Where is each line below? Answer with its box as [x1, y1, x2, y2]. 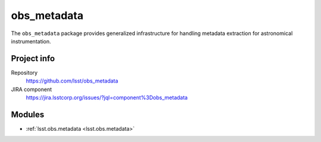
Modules [11, 109, 45, 119]
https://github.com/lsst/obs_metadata [26, 77, 118, 84]
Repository [11, 69, 38, 76]
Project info [11, 53, 55, 64]
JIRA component [11, 86, 52, 93]
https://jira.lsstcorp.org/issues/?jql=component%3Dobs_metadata [26, 94, 188, 101]
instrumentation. [11, 37, 52, 45]
